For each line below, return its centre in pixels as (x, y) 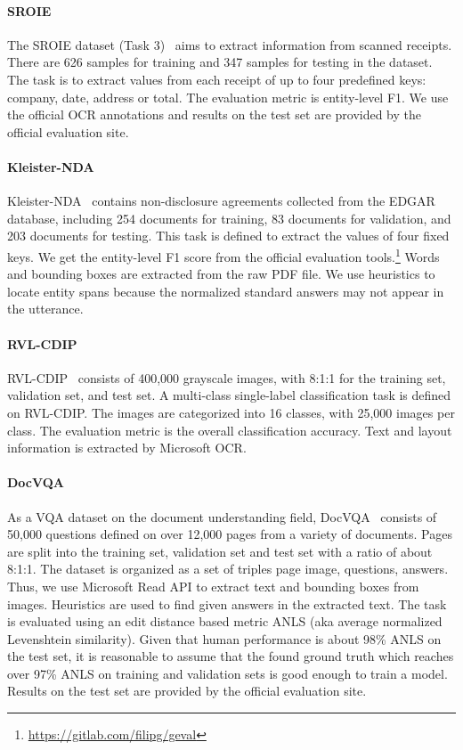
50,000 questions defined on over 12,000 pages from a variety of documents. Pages (230, 534)
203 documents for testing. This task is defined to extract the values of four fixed (228, 236)
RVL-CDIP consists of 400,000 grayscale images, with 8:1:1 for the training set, (227, 377)
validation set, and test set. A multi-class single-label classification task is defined (229, 395)
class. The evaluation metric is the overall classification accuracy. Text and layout (230, 430)
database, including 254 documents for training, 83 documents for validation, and (229, 218)
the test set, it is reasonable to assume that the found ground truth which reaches (231, 656)
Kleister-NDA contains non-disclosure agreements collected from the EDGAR (221, 201)
